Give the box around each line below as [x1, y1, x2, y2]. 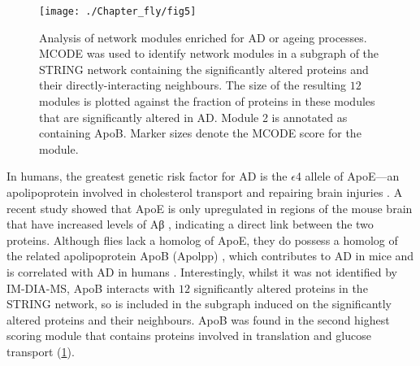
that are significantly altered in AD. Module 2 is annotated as [39, 108, 348, 125]
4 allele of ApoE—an [295, 168, 400, 185]
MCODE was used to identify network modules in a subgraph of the [39, 45, 379, 62]
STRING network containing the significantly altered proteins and [39, 60, 369, 77]
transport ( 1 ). [6, 342, 75, 359]
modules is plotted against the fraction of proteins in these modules [39, 93, 375, 110]
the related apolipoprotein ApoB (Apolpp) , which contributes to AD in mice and [6, 247, 414, 264]
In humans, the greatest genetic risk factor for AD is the [6, 168, 288, 185]
